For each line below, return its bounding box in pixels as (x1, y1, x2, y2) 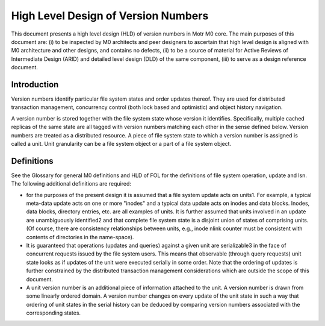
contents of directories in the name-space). (26, 233, 134, 240)
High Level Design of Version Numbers (11, 9, 209, 22)
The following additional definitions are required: (11, 180, 132, 187)
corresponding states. (26, 309, 81, 316)
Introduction (11, 79, 59, 90)
